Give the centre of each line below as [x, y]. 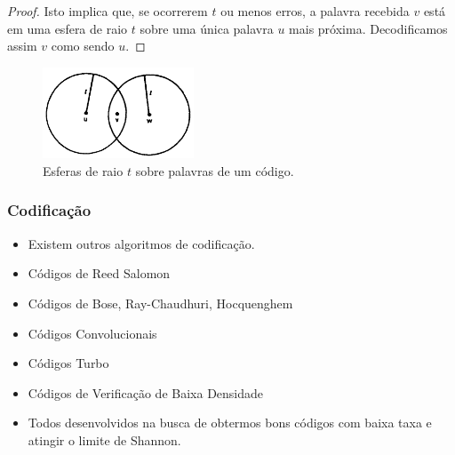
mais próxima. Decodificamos [368, 28]
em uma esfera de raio [68, 28]
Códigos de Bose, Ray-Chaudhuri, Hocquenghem [160, 303]
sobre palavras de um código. [215, 170]
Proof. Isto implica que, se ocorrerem [108, 11]
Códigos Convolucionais [92, 333]
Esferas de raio [83, 170]
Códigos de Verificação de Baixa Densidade [146, 392]
